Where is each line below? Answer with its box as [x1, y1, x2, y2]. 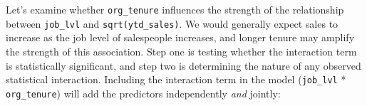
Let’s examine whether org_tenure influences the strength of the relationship [6, 2, 344, 16]
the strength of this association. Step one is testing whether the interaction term [6, 43, 357, 58]
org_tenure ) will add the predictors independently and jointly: [6, 85, 281, 100]
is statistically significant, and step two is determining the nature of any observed [6, 58, 361, 73]
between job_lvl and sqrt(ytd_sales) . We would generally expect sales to [6, 16, 338, 31]
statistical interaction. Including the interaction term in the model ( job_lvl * [6, 72, 346, 87]
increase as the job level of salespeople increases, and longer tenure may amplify [6, 30, 355, 45]
